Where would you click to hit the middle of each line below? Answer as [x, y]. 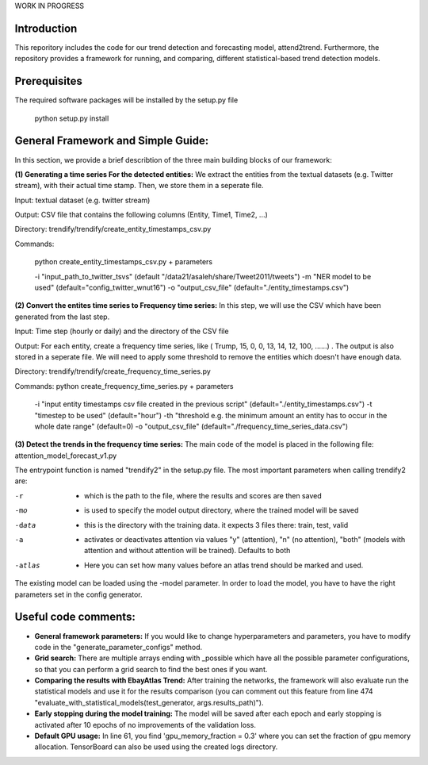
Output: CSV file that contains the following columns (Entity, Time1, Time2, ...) [141, 215]
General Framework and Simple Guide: [112, 141]
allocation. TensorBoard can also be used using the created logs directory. [156, 747]
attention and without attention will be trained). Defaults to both [187, 551]
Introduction [46, 28]
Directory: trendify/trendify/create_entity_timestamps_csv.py [113, 229]
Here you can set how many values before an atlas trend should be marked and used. [224, 565]
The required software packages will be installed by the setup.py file [126, 100]
